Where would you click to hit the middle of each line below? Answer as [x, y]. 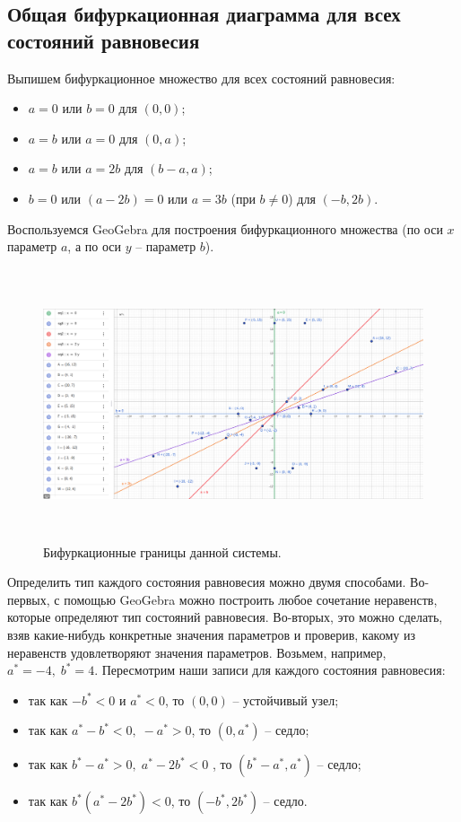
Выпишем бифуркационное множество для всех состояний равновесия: [201, 78]
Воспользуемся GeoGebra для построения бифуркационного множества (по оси [225, 228]
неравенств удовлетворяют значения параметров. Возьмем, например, [197, 652]
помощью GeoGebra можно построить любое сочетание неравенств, [251, 599]
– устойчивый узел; [286, 700]
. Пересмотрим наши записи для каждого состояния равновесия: [270, 670]
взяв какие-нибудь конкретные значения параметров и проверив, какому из [211, 635]
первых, [29, 599]
